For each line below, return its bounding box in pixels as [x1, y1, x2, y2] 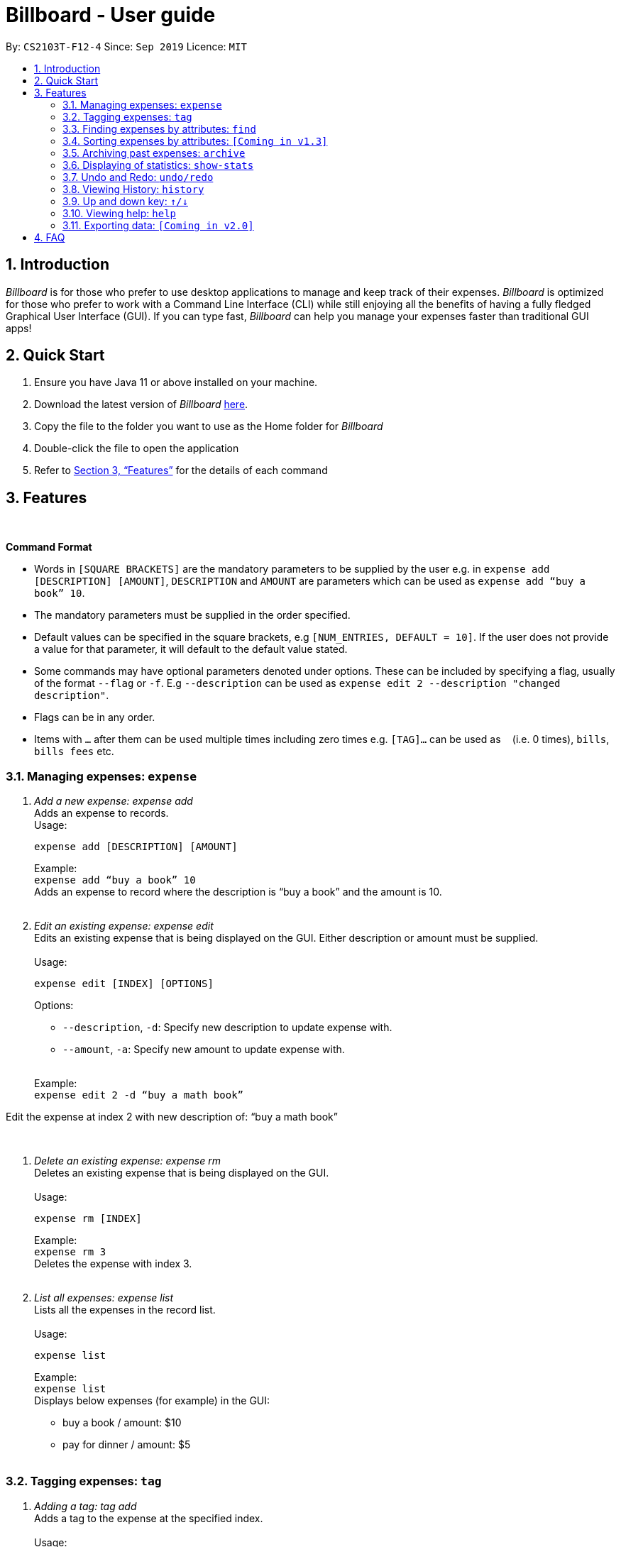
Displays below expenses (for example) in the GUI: [34, 1394, 270, 1407]
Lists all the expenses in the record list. [34, 1304, 216, 1316]
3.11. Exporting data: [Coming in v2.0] [62, 219, 254, 231]
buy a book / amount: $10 [62, 1416, 182, 1429]
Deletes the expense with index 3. [34, 1257, 192, 1270]
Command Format [6, 541, 92, 554]
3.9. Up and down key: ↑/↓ [62, 194, 188, 207]
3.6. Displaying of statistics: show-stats [62, 158, 254, 171]
